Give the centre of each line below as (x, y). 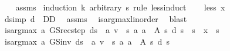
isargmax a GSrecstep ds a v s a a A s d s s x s (112, 30)
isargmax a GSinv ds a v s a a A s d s (87, 41)
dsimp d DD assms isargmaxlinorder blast (96, 18)
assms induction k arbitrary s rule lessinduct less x (120, 7)
